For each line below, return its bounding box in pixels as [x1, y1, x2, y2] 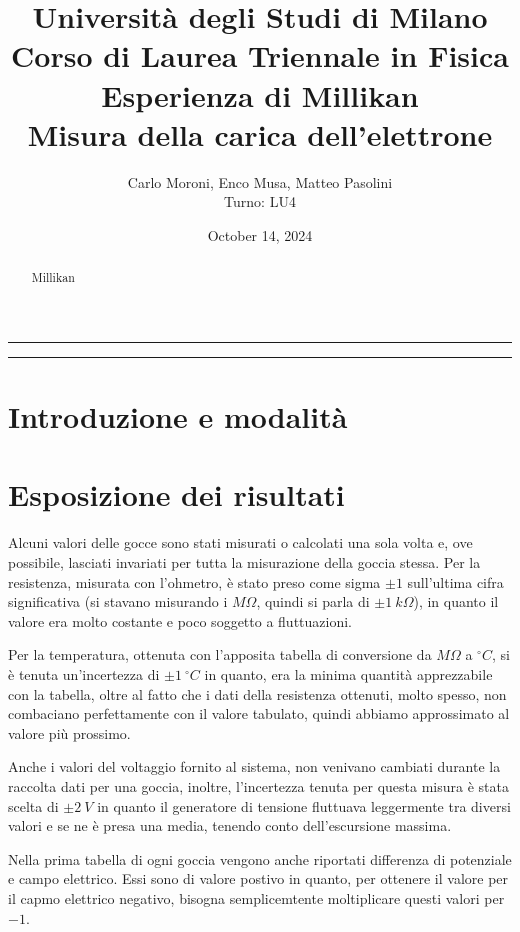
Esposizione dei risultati [8, 474, 345, 515]
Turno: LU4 [224, 191, 296, 212]
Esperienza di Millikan [101, 74, 419, 115]
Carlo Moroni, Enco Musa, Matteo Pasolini [127, 171, 393, 192]
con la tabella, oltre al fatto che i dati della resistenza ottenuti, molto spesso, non [8, 683, 507, 704]
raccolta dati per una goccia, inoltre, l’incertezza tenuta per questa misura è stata [8, 775, 509, 796]
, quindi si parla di [256, 591, 370, 612]
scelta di [8, 795, 59, 816]
